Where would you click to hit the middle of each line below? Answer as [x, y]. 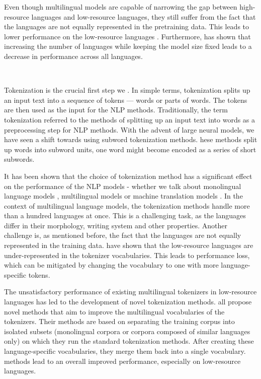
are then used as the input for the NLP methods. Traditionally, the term [116, 110]
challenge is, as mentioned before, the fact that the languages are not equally [123, 235]
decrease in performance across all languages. [73, 56]
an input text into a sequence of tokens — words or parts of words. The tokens [126, 100]
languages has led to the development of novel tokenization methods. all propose [128, 302]
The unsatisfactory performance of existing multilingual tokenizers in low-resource [130, 292]
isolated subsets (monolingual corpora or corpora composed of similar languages [127, 331]
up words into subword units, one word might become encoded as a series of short [130, 149]
